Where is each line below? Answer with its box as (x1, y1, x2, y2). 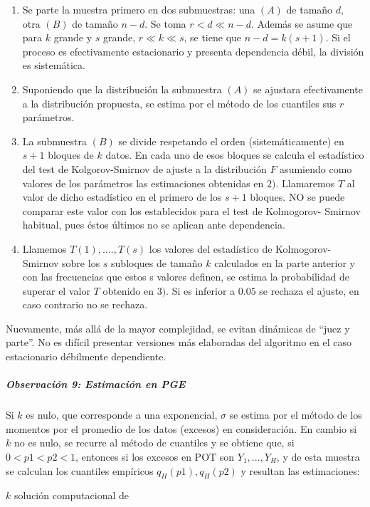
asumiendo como (280, 161, 352, 176)
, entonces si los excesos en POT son (75, 449, 235, 464)
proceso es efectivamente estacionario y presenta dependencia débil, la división (22, 43, 364, 58)
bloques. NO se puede (250, 189, 345, 204)
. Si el (325, 30, 351, 45)
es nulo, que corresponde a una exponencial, (26, 407, 218, 422)
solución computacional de (14, 488, 129, 503)
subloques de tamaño (111, 255, 203, 270)
